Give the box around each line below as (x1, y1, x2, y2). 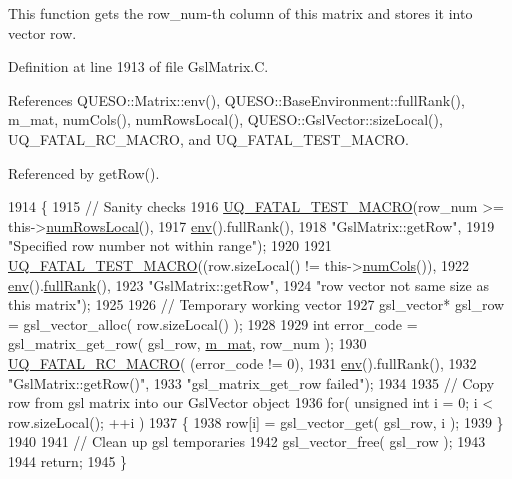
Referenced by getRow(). (8, 162, 160, 183)
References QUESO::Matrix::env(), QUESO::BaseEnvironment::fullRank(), (8, 89, 465, 110)
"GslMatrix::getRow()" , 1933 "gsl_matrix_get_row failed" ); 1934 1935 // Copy (8, 372, 495, 393)
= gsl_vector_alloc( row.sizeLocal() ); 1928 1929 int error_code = (8, 313, 418, 334)
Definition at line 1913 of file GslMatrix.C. (8, 56, 269, 77)
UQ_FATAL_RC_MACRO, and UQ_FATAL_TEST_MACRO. (8, 128, 409, 149)
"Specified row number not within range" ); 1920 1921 (8, 235, 332, 256)
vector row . (8, 22, 77, 43)
